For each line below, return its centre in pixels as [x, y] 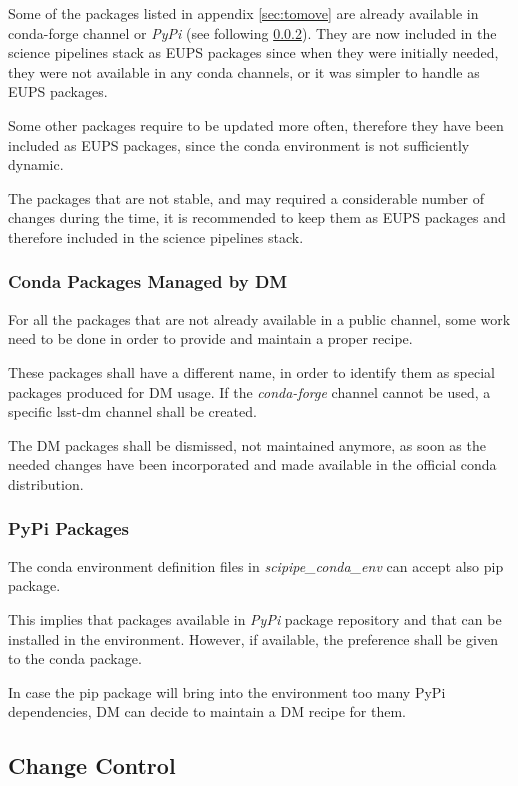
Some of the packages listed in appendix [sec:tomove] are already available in [243, 13]
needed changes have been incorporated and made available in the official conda [252, 464]
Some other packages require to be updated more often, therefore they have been [256, 124]
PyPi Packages [68, 528]
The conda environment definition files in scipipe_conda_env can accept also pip [256, 565]
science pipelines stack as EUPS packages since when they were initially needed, [253, 52]
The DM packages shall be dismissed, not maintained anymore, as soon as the [247, 444]
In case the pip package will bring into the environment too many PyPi [227, 691]
